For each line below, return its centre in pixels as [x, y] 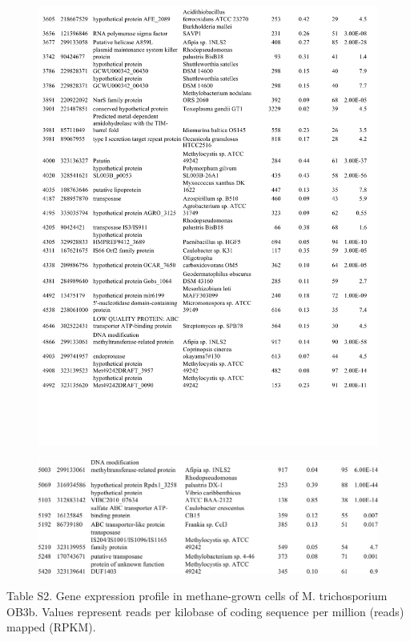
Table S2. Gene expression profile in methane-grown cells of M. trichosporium [197, 596]
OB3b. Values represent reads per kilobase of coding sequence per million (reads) [205, 611]
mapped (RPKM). [51, 627]
